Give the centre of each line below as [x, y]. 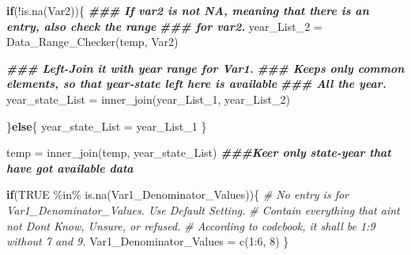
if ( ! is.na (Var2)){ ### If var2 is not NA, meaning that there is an [188, 10]
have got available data [70, 167]
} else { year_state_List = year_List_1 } [107, 126]
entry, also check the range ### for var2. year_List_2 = [164, 26]
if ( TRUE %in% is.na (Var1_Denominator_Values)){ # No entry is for [177, 194]
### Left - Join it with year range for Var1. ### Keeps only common [205, 68]
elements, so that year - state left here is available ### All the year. [196, 84]
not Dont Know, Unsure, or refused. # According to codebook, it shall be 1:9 [191, 225]
